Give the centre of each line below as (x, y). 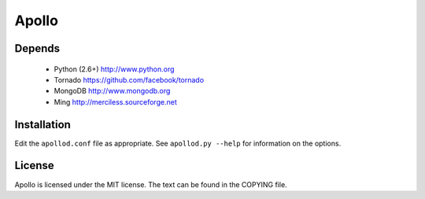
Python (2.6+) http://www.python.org (114, 69)
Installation (42, 125)
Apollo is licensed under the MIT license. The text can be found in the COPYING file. (151, 184)
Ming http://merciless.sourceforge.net (115, 101)
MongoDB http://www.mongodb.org (112, 91)
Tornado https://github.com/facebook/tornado (129, 79)
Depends (37, 48)
